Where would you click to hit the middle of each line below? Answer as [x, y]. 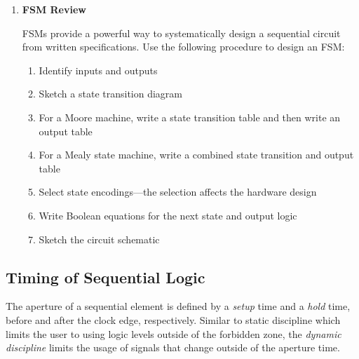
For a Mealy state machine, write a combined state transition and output [196, 155]
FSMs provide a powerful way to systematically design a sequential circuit [181, 33]
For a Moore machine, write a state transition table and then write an [190, 117]
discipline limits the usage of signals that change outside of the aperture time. [173, 347]
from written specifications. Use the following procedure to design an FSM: [183, 47]
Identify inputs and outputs [98, 70]
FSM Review [54, 9]
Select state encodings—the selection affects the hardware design [178, 192]
